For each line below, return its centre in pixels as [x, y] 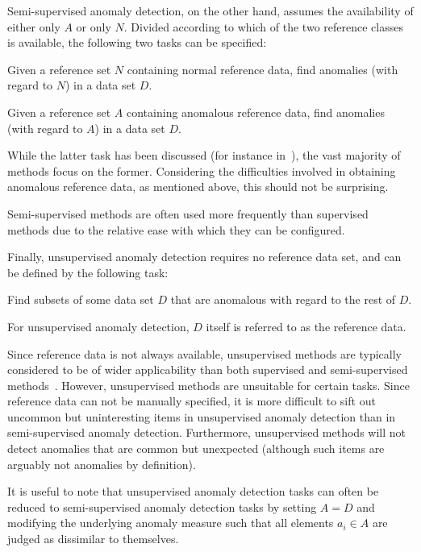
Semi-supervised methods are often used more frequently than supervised [188, 213]
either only [34, 26]
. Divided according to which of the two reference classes [263, 26]
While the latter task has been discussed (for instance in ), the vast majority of [204, 155]
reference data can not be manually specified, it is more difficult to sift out [192, 401]
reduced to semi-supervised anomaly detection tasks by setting [162, 506]
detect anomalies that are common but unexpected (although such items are [196, 448]
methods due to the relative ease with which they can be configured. [176, 229]
